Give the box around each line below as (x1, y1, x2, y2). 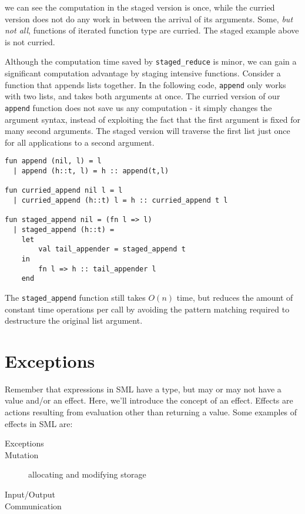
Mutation (5, 448, 39, 461)
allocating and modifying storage (28, 468, 146, 481)
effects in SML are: (5, 417, 73, 429)
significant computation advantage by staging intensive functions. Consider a (5, 67, 281, 79)
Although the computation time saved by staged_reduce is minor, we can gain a (5, 55, 297, 68)
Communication (5, 499, 62, 512)
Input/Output (5, 488, 55, 500)
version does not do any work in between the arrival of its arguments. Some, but (5, 12, 293, 25)
